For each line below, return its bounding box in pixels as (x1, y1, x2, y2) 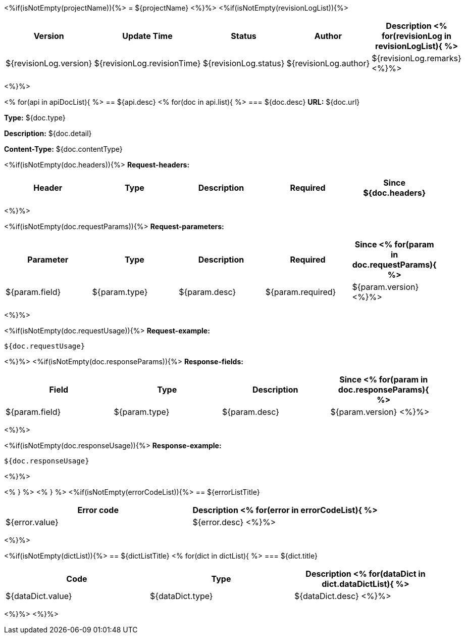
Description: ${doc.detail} (4, 129, 92, 138)
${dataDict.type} (149, 591, 213, 601)
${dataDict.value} (6, 591, 72, 601)
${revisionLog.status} (202, 58, 285, 68)
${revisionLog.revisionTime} (94, 58, 201, 68)
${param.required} (265, 287, 336, 297)
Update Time (122, 31, 173, 41)
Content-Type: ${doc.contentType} (4, 145, 123, 153)
